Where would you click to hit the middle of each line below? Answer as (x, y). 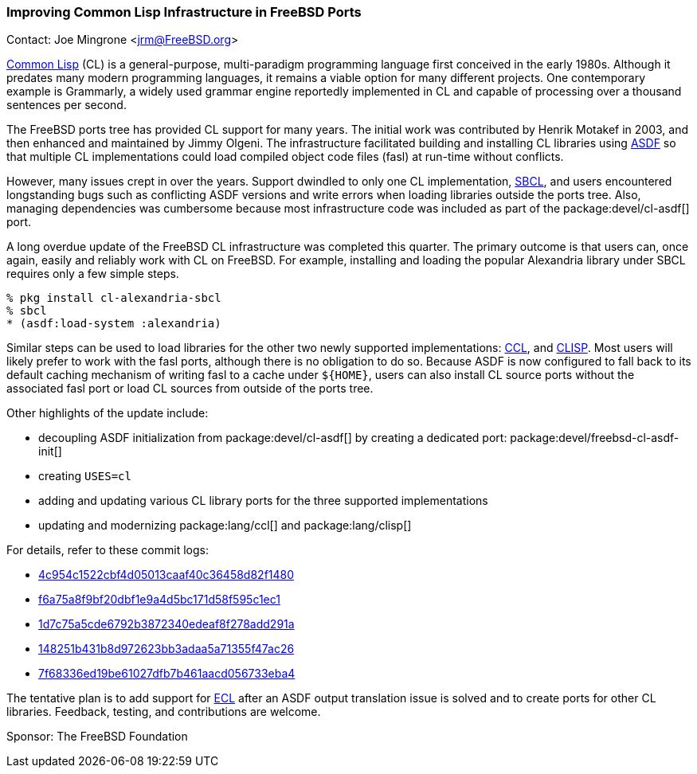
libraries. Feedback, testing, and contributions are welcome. (164, 712)
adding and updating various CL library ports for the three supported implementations (263, 501)
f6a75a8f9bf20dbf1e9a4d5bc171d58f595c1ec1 (160, 600)
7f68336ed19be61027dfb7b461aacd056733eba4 (167, 674)
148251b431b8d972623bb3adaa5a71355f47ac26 (166, 649)
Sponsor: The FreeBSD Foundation (97, 737)
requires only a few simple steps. (93, 274)
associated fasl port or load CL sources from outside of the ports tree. (190, 389)
